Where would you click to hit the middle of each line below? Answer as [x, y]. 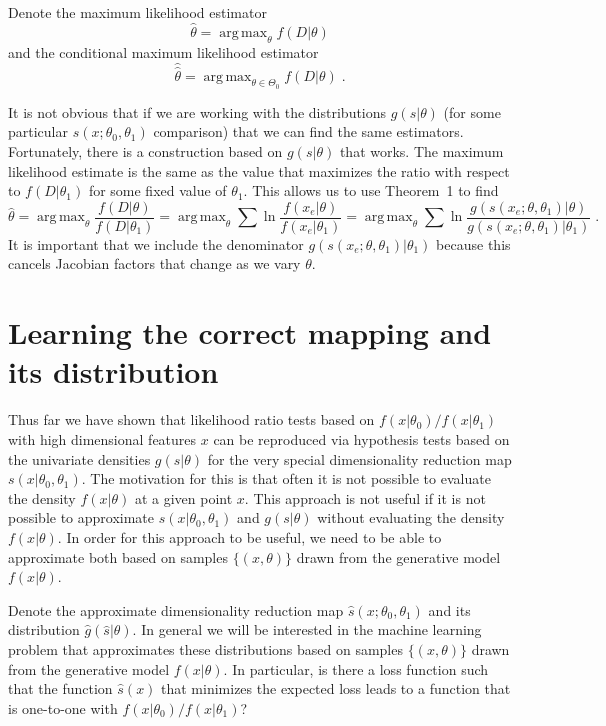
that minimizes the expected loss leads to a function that [336, 688]
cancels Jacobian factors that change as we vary [154, 263]
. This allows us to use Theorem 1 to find [371, 190]
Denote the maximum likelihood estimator [137, 12]
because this [473, 243]
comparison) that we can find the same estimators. [308, 131]
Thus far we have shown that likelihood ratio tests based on [191, 419]
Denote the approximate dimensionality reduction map [176, 609]
